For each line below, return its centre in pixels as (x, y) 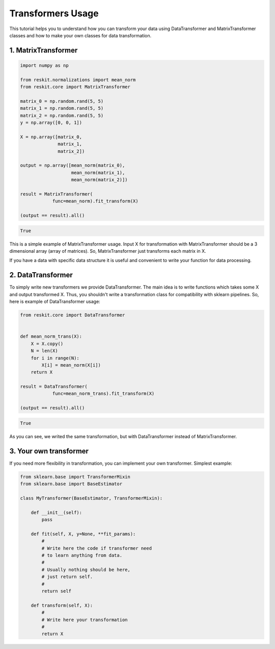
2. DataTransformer (41, 275)
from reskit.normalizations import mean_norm (78, 80)
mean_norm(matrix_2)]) (99, 180)
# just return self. (67, 577)
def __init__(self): (57, 512)
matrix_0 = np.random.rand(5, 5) (62, 101)
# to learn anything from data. (82, 555)
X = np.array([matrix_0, (51, 137)
